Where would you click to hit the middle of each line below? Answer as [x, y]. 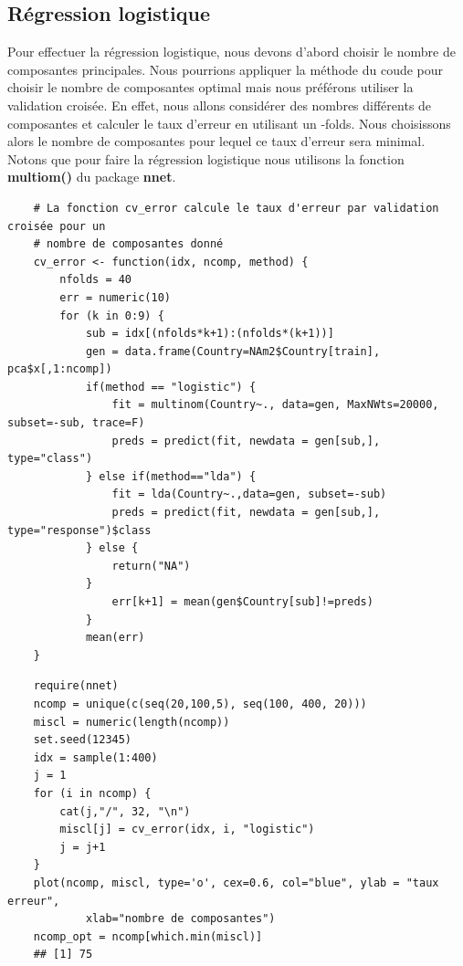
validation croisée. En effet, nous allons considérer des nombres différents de [220, 105]
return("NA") [151, 566]
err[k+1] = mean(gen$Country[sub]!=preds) [242, 602]
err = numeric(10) [115, 297]
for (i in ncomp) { [92, 793]
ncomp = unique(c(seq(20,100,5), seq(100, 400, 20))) [200, 703]
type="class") [50, 459]
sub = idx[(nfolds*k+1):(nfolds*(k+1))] [210, 334]
